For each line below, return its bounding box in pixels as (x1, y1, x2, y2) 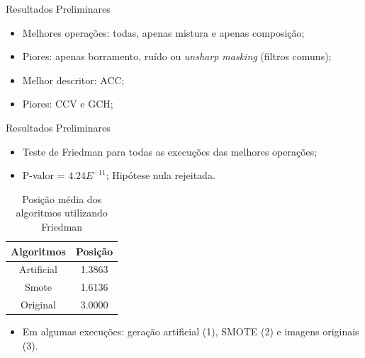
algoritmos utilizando (16, 205, 108, 220)
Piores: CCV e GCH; (22, 96, 113, 111)
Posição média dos (22, 191, 102, 206)
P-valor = (22, 168, 65, 183)
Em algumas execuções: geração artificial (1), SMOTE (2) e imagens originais (22, 324, 359, 339)
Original (21, 297, 56, 312)
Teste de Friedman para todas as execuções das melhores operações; (22, 144, 318, 158)
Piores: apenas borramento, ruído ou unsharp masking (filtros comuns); (22, 49, 332, 64)
